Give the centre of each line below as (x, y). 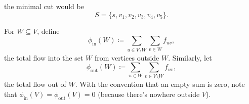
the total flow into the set (44, 57)
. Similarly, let (190, 57)
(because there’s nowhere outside (149, 94)
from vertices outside (127, 57)
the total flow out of (35, 84)
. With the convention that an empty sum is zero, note (160, 84)
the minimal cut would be (44, 6)
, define (48, 31)
